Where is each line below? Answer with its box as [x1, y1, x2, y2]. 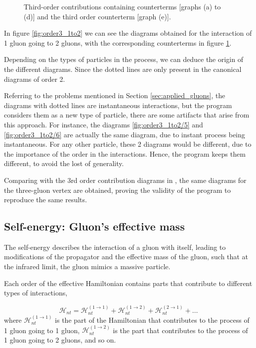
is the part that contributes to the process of [113, 325, 248, 335]
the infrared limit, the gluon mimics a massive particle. [4, 261, 171, 272]
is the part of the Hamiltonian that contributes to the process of [55, 314, 250, 325]
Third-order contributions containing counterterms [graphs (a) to [24, 1, 221, 11]
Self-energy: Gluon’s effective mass [4, 219, 185, 234]
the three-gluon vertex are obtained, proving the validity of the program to [4, 184, 231, 195]
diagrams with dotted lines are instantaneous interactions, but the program [4, 100, 232, 110]
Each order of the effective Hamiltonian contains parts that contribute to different [4, 278, 253, 288]
